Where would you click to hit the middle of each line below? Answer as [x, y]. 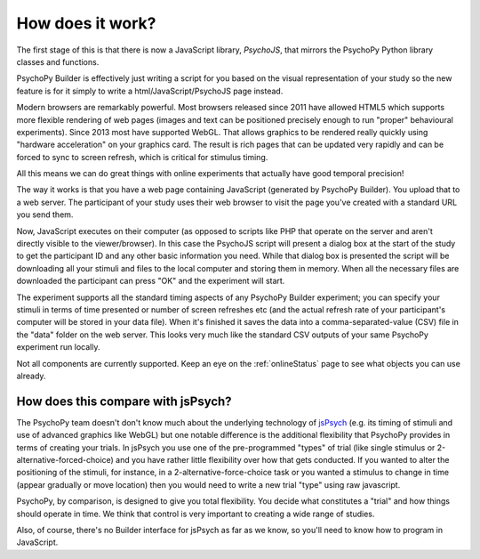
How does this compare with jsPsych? [124, 401]
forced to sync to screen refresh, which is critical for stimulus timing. [142, 157]
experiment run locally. [58, 347]
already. [31, 376]
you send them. [45, 215]
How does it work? [86, 23]
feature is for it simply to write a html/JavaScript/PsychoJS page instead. [150, 91]
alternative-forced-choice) [65, 460]
